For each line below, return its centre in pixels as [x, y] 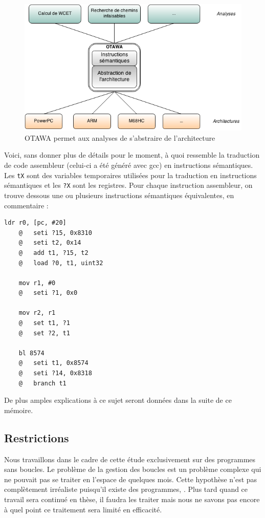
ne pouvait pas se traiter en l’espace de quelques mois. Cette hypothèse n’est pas [131, 479]
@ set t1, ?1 [44, 323]
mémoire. [19, 410]
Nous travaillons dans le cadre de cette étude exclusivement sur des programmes [130, 459]
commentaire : [26, 205]
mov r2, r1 [37, 313]
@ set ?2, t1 [44, 333]
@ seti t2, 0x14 [50, 243]
